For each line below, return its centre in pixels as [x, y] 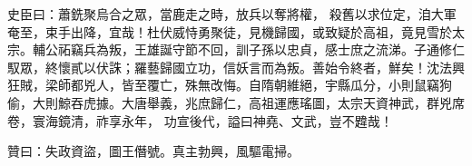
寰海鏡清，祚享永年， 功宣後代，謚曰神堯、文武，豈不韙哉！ [212, 120]
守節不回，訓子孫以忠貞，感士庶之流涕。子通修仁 [318, 49]
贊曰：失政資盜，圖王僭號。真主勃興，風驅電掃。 [153, 151]
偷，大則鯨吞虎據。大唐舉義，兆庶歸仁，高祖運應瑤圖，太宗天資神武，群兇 [230, 102]
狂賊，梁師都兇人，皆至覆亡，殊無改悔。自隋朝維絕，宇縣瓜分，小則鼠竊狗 [230, 85]
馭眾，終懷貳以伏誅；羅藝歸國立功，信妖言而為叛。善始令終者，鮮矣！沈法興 [236, 67]
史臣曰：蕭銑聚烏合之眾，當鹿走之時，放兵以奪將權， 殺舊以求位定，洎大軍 [232, 14]
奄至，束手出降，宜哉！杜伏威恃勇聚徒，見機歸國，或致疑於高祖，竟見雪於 [230, 31]
